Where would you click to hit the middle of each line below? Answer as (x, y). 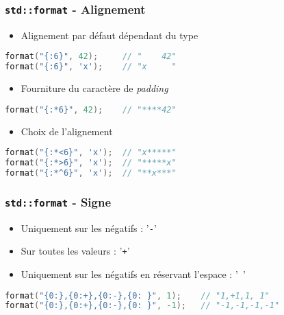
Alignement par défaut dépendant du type (109, 35)
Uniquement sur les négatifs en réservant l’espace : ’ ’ (133, 273)
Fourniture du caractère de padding (94, 88)
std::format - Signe (58, 201)
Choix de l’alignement (67, 131)
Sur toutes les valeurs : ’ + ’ (75, 251)
